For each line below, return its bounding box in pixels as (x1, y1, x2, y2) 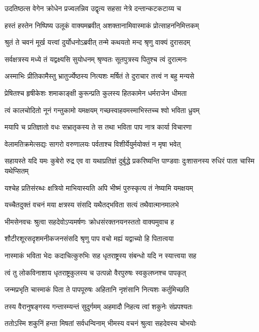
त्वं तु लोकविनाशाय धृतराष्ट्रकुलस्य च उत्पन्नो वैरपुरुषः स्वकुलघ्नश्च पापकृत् (5, 267, 186, 278)
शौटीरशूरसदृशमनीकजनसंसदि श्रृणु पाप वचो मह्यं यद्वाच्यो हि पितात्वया (5, 233, 174, 244)
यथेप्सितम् (5, 165, 29, 176)
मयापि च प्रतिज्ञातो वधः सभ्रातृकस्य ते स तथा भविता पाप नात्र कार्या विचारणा (5, 122, 192, 132)
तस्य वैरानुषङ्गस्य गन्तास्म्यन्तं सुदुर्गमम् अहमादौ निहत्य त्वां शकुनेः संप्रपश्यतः (5, 301, 193, 311)
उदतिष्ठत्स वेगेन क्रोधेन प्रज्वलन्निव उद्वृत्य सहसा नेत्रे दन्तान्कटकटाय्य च (5, 3, 181, 13)
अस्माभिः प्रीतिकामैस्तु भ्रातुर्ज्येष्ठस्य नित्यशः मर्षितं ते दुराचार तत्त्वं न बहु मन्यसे (5, 71, 195, 81)
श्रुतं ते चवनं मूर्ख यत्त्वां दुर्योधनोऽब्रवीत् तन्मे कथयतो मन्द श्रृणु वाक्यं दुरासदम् (5, 37, 190, 47)
